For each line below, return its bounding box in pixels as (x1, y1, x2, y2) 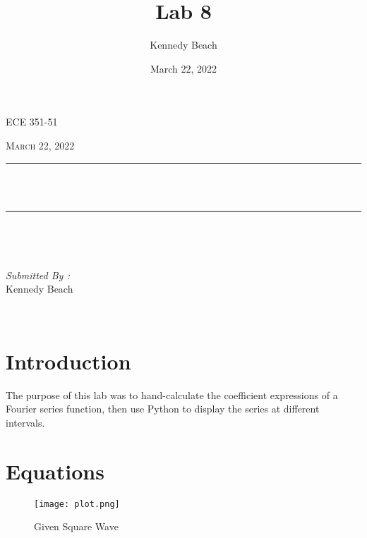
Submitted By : (6, 267, 70, 282)
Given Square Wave (34, 519, 119, 534)
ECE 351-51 (6, 114, 58, 129)
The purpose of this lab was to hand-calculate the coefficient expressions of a (6, 387, 338, 402)
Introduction (6, 346, 131, 375)
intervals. (6, 415, 45, 429)
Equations (6, 456, 104, 485)
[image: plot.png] (34, 499, 120, 509)
